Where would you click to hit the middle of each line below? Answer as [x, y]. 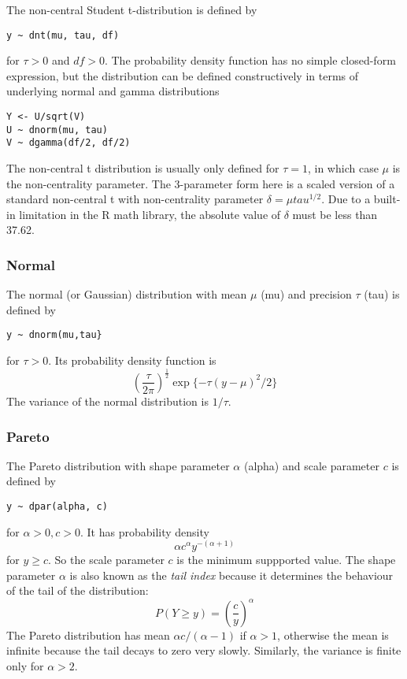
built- [387, 199]
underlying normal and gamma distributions [113, 91]
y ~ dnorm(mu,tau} [54, 335]
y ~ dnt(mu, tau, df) [63, 35]
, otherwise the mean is [333, 634]
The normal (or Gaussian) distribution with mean [127, 294]
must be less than [335, 214]
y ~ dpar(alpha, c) [57, 506]
